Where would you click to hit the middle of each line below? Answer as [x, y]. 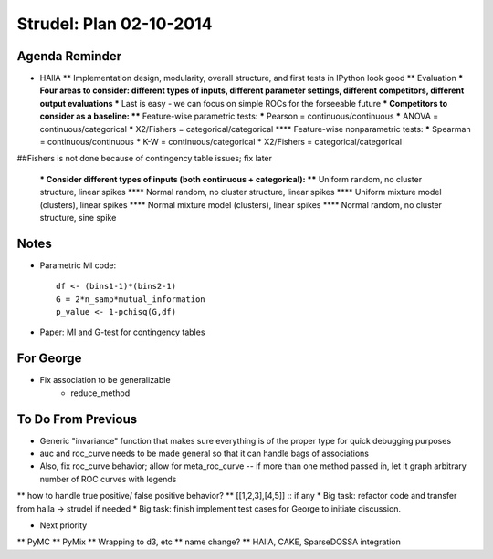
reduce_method [100, 393]
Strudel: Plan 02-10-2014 [115, 24]
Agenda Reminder [69, 56]
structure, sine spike [78, 217]
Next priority [63, 525]
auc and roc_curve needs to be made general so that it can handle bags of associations [205, 454]
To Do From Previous [77, 419]
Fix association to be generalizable [105, 380]
